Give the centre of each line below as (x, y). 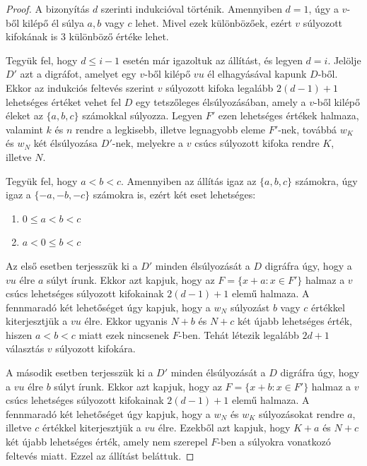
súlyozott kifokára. (95, 348)
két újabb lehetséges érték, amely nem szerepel (107, 442)
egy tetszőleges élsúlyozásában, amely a (221, 101)
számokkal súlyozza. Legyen (142, 115)
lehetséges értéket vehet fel (64, 101)
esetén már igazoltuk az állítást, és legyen (212, 60)
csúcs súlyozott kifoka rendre (257, 143)
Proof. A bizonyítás (48, 8)
